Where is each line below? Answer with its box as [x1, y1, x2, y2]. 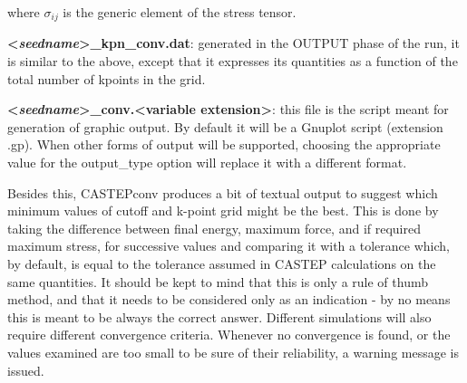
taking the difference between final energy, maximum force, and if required [7, 218, 421, 237]
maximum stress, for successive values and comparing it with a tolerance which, [7, 236, 450, 255]
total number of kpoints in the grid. [7, 69, 206, 88]
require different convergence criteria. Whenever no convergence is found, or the [7, 325, 451, 344]
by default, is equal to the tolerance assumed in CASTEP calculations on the [7, 254, 436, 273]
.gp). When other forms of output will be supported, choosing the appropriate [7, 135, 441, 154]
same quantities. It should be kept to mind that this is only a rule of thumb [7, 272, 428, 291]
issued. [7, 360, 44, 379]
